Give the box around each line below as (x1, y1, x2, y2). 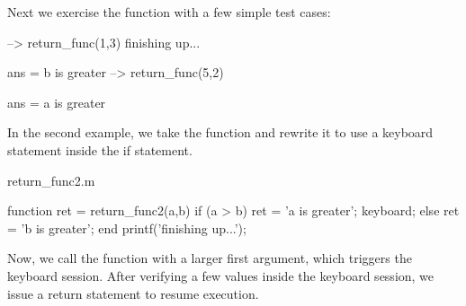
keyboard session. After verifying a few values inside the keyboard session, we (7, 266, 435, 284)
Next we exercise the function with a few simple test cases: (7, 3, 331, 21)
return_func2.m (7, 170, 95, 189)
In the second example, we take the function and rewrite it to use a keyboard (7, 123, 434, 142)
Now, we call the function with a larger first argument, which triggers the (7, 249, 412, 267)
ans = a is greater (7, 92, 106, 111)
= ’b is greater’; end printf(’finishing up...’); (7, 218, 246, 237)
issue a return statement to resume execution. (7, 284, 259, 302)
